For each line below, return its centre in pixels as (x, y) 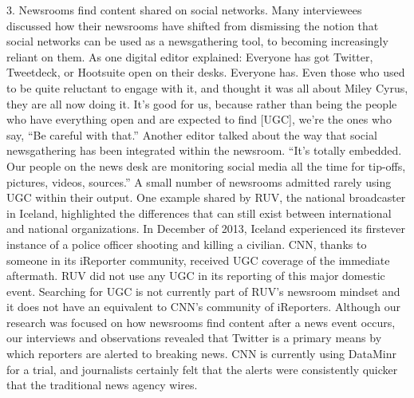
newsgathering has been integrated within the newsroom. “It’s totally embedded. (204, 150)
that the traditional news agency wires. (102, 385)
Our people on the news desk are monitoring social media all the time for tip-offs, (206, 166)
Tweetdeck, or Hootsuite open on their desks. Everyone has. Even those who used (206, 72)
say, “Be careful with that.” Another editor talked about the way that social (192, 134)
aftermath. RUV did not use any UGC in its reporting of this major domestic (196, 276)
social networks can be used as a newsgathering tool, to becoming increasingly (197, 41)
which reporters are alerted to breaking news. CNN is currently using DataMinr (201, 354)
